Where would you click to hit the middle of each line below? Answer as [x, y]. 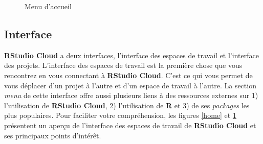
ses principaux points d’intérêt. [53, 135]
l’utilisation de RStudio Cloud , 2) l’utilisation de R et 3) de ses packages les [127, 105]
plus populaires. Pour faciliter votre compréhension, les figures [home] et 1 [120, 115]
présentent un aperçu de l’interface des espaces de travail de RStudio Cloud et [130, 125]
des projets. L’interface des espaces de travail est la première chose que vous [123, 65]
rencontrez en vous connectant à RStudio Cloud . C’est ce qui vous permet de [128, 75]
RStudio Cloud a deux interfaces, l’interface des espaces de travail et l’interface [131, 55]
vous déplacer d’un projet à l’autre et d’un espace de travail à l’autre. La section [130, 85]
